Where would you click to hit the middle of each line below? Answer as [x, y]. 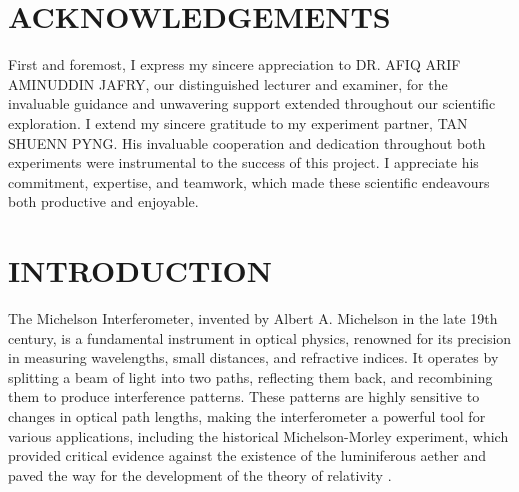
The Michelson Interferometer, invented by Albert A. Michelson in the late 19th [253, 318]
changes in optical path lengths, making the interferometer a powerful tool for [247, 415]
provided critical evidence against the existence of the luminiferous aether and [247, 455]
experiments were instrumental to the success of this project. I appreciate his [243, 162]
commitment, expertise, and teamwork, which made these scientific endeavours [249, 181]
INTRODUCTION [140, 270]
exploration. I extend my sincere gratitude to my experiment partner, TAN [238, 122]
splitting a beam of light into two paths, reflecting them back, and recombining [250, 376]
